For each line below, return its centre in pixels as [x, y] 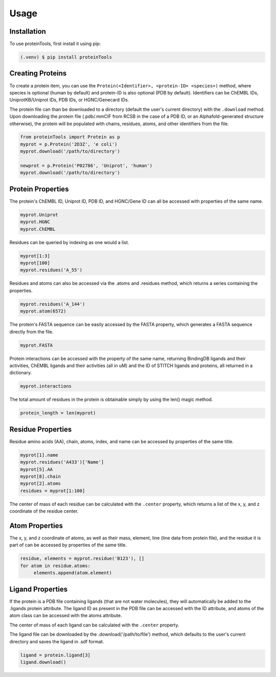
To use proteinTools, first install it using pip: [55, 44]
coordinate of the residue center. [44, 511]
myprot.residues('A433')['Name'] [62, 462]
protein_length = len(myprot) [58, 413]
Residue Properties [41, 429]
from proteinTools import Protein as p [70, 137]
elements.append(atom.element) [73, 573]
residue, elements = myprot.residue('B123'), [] [82, 559]
